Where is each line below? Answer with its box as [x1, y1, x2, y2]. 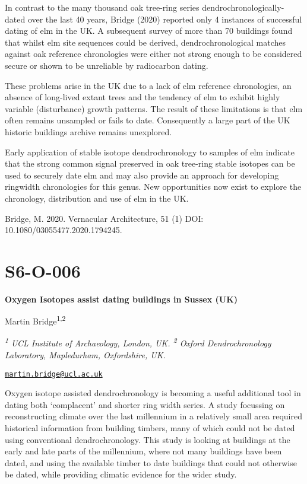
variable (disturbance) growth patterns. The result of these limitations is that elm [5, 102, 303, 114]
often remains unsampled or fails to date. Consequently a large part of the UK [5, 114, 290, 126]
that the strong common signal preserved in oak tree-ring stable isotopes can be [5, 157, 295, 170]
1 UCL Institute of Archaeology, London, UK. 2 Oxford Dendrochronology [5, 335, 271, 349]
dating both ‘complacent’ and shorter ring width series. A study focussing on [5, 398, 285, 410]
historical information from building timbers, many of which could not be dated [5, 421, 295, 434]
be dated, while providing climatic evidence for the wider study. [5, 468, 237, 480]
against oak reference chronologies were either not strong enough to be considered [5, 47, 302, 60]
